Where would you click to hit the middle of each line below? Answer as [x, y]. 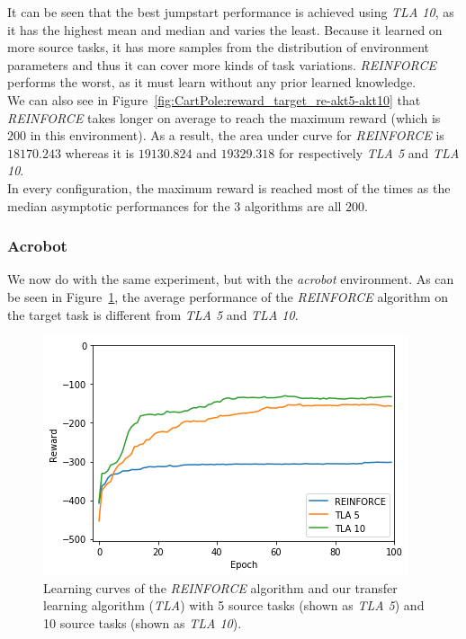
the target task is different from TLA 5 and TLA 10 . [153, 314]
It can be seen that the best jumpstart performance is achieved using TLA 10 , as [231, 12]
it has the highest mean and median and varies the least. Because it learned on [225, 29]
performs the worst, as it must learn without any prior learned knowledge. [212, 82]
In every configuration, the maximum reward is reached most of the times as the [229, 187]
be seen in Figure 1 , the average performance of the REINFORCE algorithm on [228, 296]
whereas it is [99, 152]
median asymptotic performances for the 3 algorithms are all [175, 205]
